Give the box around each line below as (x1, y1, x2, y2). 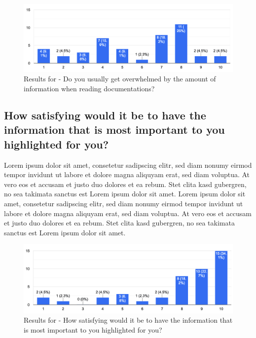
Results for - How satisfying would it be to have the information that (24, 315, 233, 325)
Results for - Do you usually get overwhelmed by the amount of (24, 74, 216, 84)
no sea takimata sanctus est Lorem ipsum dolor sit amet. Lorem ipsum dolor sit (4, 188, 246, 199)
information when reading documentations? (24, 83, 155, 94)
